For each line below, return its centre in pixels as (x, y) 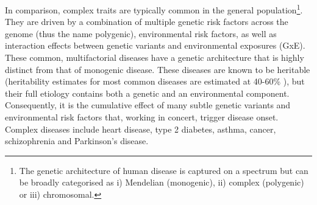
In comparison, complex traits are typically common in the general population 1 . (154, 9)
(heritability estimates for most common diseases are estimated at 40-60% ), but (155, 81)
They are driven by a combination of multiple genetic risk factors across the (147, 22)
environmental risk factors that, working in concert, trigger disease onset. (142, 117)
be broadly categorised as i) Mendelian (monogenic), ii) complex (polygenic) (162, 182)
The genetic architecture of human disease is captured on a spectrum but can (164, 170)
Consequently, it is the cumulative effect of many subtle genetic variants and (148, 105)
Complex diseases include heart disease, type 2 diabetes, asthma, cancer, (141, 129)
